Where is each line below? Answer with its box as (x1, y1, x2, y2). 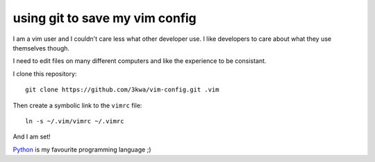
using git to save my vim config (12, 10, 197, 26)
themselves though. (12, 44, 69, 52)
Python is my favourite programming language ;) (12, 145, 151, 154)
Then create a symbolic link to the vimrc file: (12, 101, 142, 109)
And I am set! (12, 132, 51, 141)
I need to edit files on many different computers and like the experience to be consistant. (12, 57, 267, 65)
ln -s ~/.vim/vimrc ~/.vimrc (25, 117, 124, 125)
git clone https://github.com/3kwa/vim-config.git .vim (25, 86, 219, 93)
